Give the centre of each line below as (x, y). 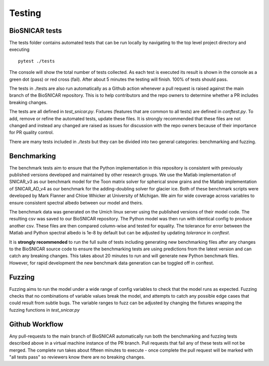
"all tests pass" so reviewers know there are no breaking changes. (77, 357)
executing (19, 49)
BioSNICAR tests (36, 31)
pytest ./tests (37, 61)
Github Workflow (36, 324)
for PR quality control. (32, 133)
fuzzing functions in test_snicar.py (44, 310)
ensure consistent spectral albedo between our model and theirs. (76, 202)
